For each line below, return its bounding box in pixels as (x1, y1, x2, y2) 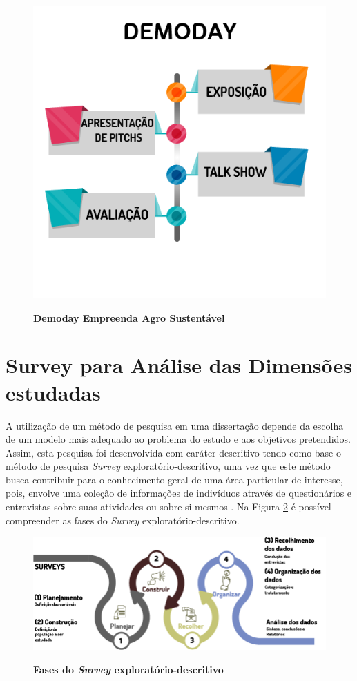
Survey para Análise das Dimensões (6, 351, 353, 379)
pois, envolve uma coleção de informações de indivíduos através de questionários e (6, 486, 352, 500)
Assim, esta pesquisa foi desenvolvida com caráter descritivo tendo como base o (6, 445, 341, 459)
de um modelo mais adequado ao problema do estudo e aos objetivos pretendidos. (6, 432, 351, 446)
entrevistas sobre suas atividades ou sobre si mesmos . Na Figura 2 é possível (6, 499, 331, 514)
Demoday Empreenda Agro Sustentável (33, 310, 225, 325)
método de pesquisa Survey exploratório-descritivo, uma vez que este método (6, 459, 331, 473)
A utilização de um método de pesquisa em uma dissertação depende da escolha (6, 418, 344, 432)
